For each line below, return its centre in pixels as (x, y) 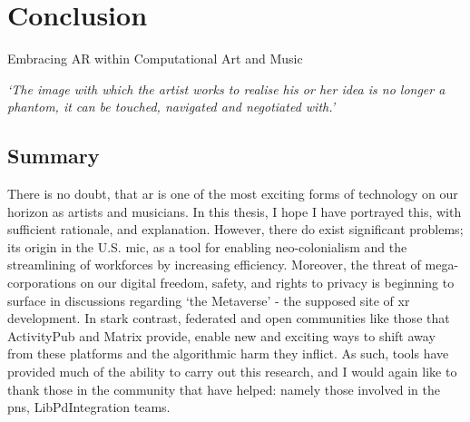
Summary (54, 156)
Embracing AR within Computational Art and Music (155, 59)
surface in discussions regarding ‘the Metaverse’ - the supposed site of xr (209, 300)
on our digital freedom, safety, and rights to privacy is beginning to (267, 283)
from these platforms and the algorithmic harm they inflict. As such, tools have (228, 353)
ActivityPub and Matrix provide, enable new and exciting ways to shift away (221, 335)
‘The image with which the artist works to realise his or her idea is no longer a (226, 88)
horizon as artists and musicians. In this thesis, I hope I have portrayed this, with (235, 211)
